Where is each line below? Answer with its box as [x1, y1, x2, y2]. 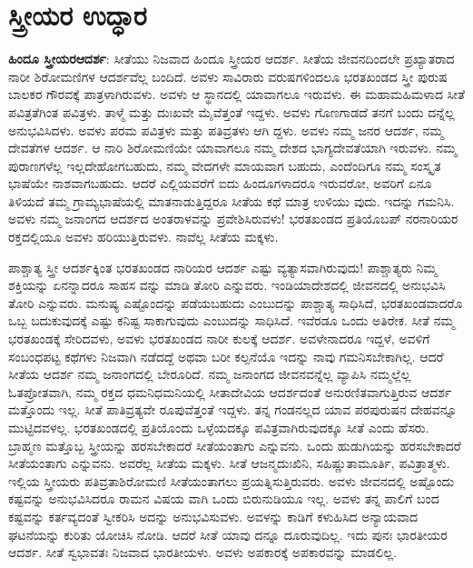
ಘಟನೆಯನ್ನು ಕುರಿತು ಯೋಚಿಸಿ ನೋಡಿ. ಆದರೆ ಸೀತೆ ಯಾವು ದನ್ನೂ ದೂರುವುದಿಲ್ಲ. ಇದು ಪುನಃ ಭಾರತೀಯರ [8, 524, 448, 543]
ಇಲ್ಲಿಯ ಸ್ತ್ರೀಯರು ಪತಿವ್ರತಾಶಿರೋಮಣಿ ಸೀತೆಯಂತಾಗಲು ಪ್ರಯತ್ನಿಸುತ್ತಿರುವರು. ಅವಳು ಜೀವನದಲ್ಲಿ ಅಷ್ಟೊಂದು [8, 471, 455, 490]
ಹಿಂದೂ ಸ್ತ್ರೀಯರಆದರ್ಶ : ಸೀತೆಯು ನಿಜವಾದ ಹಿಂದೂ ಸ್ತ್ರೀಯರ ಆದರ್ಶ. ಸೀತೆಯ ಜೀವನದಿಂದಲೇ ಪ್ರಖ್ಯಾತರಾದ [8, 49, 455, 68]
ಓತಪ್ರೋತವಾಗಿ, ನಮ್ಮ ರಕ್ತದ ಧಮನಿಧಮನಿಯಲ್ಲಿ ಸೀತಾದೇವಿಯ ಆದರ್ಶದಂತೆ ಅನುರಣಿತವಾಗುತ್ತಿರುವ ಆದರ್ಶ [8, 382, 452, 401]
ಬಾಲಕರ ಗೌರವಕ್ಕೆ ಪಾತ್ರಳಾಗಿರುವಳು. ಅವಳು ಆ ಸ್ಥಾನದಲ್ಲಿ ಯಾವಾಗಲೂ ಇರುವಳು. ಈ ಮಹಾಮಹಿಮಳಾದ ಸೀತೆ [8, 85, 466, 104]
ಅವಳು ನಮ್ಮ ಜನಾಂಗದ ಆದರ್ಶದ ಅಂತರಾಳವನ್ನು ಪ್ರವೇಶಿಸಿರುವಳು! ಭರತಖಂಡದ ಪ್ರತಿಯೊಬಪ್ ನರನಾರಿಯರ [8, 209, 458, 228]
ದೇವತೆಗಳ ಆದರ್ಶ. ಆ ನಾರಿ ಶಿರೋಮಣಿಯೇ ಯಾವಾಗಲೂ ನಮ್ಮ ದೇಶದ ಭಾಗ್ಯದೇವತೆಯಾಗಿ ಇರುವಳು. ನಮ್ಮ [8, 138, 458, 157]
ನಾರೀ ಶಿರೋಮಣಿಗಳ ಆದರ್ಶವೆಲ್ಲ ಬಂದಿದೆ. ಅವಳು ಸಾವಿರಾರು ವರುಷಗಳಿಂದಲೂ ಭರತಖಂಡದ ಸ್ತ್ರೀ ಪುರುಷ [8, 66, 448, 85]
